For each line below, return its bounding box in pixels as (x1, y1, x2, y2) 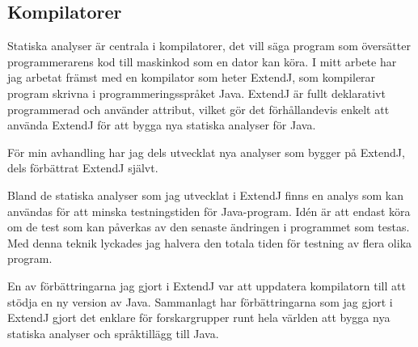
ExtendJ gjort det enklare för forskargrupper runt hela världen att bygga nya (7, 309, 391, 326)
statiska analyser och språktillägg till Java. (7, 324, 219, 341)
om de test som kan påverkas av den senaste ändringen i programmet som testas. (7, 218, 410, 235)
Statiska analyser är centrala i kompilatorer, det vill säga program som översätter (7, 37, 411, 54)
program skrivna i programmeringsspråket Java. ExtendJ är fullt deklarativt (7, 84, 386, 101)
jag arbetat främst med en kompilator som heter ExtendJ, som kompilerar (7, 69, 376, 86)
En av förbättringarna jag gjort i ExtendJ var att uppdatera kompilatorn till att (7, 277, 406, 294)
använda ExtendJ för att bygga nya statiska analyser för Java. (7, 116, 316, 133)
